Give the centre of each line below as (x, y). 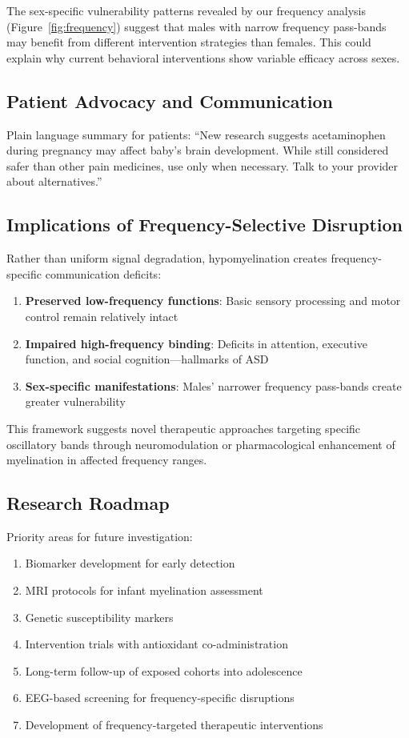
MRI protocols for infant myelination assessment (144, 590)
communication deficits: (103, 273)
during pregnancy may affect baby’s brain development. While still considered (198, 150)
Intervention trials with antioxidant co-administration (156, 644)
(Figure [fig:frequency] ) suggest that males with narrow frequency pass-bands (196, 26)
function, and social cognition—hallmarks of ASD (147, 359)
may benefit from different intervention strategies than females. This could (189, 42)
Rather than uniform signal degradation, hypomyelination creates (167, 258)
